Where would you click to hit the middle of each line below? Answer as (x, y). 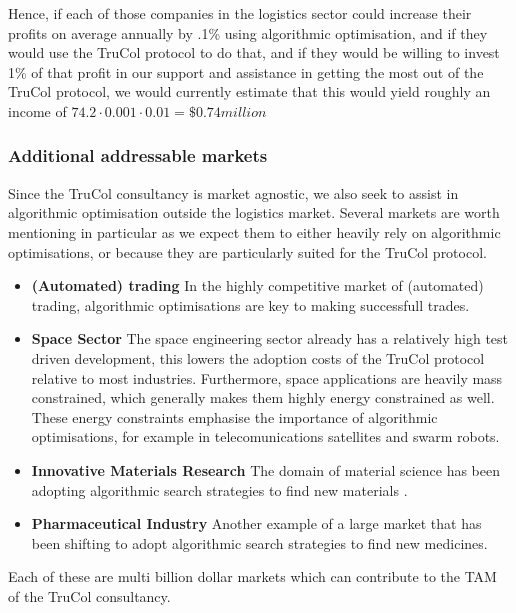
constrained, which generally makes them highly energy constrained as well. (263, 397)
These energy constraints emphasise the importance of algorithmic (234, 416)
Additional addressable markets (138, 155)
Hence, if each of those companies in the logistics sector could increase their (240, 13)
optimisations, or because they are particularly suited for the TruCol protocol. (247, 251)
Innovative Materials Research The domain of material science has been (266, 469)
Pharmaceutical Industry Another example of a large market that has (256, 523)
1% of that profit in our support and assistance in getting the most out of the (246, 71)
